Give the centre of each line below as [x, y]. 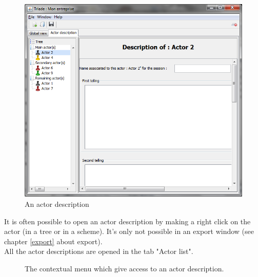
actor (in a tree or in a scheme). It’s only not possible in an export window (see [129, 231]
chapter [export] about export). [53, 241]
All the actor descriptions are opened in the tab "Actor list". [99, 251]
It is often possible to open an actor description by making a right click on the [127, 221]
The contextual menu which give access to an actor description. [124, 268]
